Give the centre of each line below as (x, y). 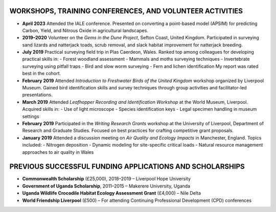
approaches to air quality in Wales (58, 152)
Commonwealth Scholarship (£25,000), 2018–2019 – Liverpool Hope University (107, 179)
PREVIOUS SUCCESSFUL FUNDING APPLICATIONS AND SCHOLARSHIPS (127, 167)
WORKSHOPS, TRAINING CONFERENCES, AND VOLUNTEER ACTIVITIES (126, 11)
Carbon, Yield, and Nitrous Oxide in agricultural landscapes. (85, 30)
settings (31, 116)
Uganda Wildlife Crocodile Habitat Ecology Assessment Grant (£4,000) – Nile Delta (112, 193)
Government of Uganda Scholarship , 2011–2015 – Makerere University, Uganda (106, 186)
